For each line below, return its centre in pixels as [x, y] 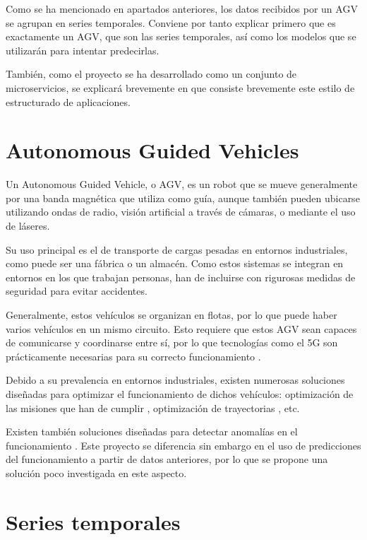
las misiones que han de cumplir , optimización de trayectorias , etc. [153, 407]
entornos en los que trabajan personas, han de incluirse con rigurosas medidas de [181, 277]
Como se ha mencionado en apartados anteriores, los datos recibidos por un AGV [182, 8]
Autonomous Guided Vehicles [152, 150]
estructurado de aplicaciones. [68, 101]
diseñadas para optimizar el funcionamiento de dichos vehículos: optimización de [180, 394]
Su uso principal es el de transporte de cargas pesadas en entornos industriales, [177, 249]
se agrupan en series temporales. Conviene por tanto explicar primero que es [171, 22]
